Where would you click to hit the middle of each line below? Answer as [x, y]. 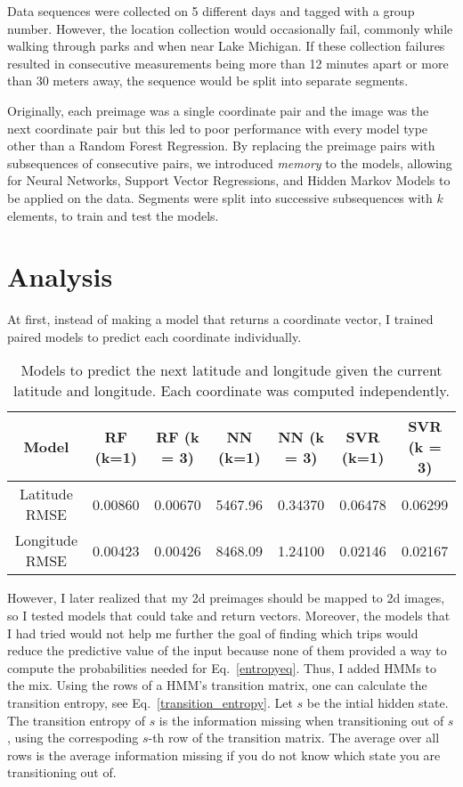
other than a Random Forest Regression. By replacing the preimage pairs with [221, 146]
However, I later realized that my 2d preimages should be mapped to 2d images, [226, 598]
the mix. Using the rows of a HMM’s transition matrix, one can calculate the [217, 685]
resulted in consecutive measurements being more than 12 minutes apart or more [228, 63]
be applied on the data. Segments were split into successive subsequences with [220, 197]
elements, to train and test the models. [113, 215]
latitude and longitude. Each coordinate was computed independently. [231, 391]
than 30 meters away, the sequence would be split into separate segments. [208, 81]
